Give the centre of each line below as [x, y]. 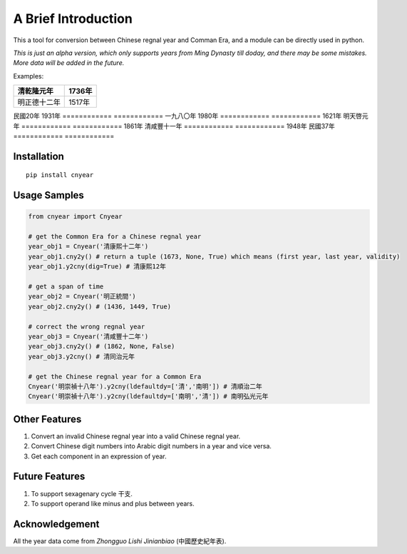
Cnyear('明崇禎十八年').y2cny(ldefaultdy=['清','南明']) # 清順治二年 [145, 386]
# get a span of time [66, 287]
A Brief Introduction [73, 19]
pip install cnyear [60, 175]
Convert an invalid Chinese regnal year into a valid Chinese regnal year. [136, 436]
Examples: [29, 76]
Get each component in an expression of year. [99, 456]
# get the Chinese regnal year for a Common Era [115, 376]
